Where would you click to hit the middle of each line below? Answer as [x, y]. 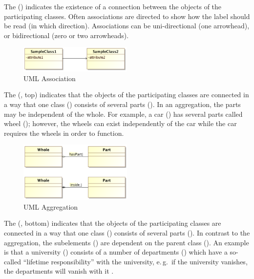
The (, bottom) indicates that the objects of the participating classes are [113, 223]
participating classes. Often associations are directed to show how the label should [127, 16]
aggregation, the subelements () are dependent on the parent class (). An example [127, 242]
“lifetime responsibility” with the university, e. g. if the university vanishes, [135, 261]
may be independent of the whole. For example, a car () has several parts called [123, 114]
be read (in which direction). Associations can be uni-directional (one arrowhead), [127, 26]
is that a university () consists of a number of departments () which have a [116, 252]
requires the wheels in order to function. [64, 133]
